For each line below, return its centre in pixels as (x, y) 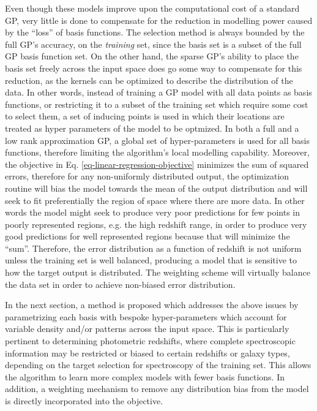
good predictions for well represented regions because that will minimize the (147, 236)
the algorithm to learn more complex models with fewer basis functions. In (145, 376)
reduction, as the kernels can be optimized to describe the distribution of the (149, 80)
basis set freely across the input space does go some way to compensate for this (154, 68)
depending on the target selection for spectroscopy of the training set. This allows (158, 365)
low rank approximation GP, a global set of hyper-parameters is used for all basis (158, 140)
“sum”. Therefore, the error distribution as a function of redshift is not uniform (153, 248)
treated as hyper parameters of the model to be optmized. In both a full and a (152, 128)
